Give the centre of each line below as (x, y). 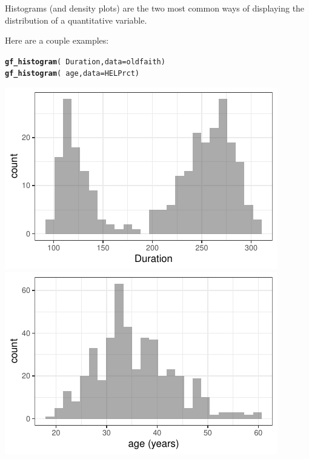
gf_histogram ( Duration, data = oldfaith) (85, 62)
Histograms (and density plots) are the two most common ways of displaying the (155, 8)
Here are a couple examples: (57, 40)
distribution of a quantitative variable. (76, 20)
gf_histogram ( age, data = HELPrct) (72, 74)
